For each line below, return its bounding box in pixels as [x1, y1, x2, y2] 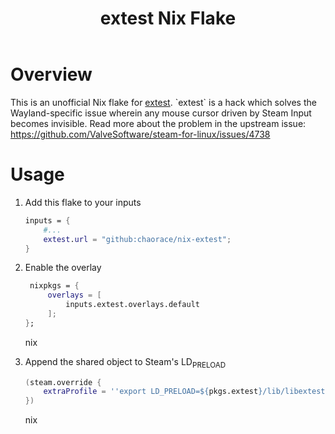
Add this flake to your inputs [24, 196, 142, 208]
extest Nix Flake [99, 7, 237, 30]
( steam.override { [24, 377, 102, 387]
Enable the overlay [24, 262, 102, 274]
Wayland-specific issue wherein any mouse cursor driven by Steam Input [10, 107, 312, 119]
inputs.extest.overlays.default [65, 300, 200, 310]
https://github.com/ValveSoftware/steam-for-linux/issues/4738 [10, 128, 271, 140]
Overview [10, 63, 93, 86]
